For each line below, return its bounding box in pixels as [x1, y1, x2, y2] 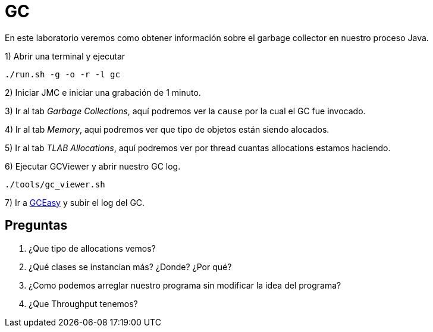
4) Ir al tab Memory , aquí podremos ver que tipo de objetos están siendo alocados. [5, 124, 330, 134]
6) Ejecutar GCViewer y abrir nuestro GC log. [5, 161, 181, 171]
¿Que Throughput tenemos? [29, 298, 138, 309]
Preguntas [5, 218, 68, 233]
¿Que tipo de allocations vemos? [29, 243, 156, 253]
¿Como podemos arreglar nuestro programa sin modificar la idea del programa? [29, 280, 341, 290]
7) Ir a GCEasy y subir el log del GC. [5, 197, 145, 208]
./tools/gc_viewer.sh [5, 179, 105, 189]
